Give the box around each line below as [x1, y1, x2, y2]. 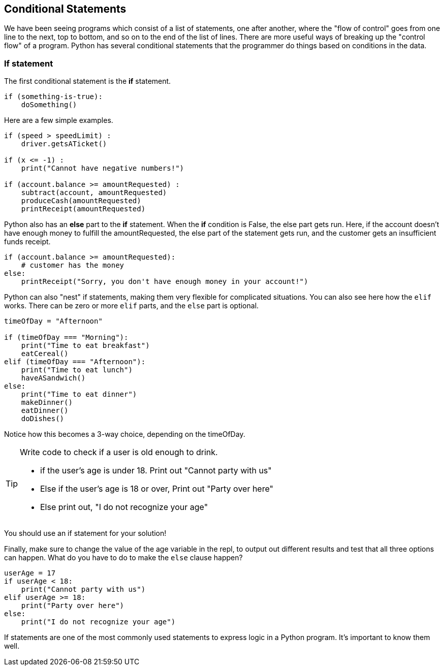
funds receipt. [4, 237, 51, 246]
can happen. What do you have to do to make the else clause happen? [4, 553, 243, 562]
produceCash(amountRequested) [21, 197, 141, 205]
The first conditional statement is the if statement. [4, 77, 171, 86]
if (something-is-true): [4, 92, 103, 101]
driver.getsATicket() [21, 140, 107, 148]
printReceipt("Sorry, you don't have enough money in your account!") [21, 277, 308, 286]
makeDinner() [21, 398, 73, 407]
